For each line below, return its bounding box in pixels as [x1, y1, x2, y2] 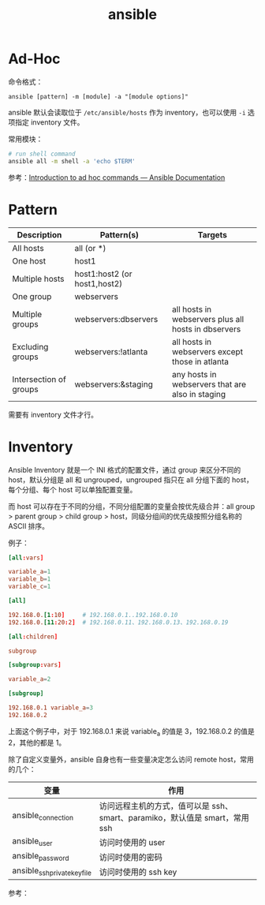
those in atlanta [172, 356, 230, 367]
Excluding [12, 341, 49, 352]
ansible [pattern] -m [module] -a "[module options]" [8, 92, 189, 100]
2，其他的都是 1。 [8, 738, 66, 747]
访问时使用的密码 [99, 851, 163, 862]
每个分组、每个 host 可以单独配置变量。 [8, 484, 137, 494]
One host [12, 255, 47, 266]
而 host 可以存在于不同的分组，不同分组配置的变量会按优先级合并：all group [8, 501, 255, 510]
